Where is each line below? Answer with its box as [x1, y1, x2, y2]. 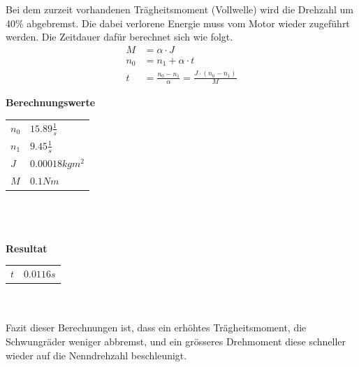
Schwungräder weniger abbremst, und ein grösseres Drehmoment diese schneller [6, 333, 346, 348]
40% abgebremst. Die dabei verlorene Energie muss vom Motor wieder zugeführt [6, 15, 350, 30]
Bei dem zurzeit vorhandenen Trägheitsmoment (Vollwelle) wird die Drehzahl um [6, 2, 354, 16]
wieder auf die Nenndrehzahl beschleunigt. [6, 347, 187, 362]
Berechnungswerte [6, 95, 96, 110]
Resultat [6, 240, 47, 255]
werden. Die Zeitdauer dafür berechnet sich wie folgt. [6, 29, 233, 44]
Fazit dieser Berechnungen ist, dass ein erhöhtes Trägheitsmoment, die [6, 320, 307, 335]
